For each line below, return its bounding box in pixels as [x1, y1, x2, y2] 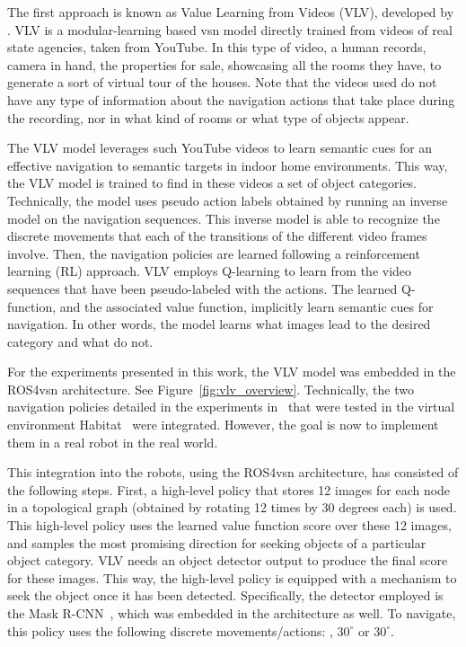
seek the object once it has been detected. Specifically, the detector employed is [7, 586, 444, 605]
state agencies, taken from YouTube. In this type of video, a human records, [7, 38, 426, 57]
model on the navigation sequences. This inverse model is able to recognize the [7, 208, 440, 227]
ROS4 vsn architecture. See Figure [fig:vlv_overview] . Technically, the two [7, 379, 414, 398]
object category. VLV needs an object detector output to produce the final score [7, 551, 448, 570]
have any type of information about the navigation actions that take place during [7, 90, 455, 109]
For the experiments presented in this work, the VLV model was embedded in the [7, 362, 456, 381]
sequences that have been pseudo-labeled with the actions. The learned [7, 279, 398, 297]
